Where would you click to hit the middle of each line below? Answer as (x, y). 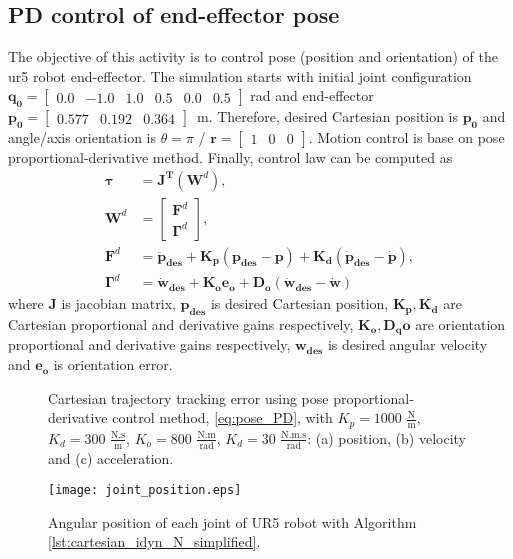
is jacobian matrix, (118, 303)
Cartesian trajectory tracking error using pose (188, 397)
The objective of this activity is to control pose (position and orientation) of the (253, 56)
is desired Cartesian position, (299, 303)
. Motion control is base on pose (406, 136)
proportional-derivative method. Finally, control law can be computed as (230, 156)
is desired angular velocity (407, 344)
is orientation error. (113, 364)
